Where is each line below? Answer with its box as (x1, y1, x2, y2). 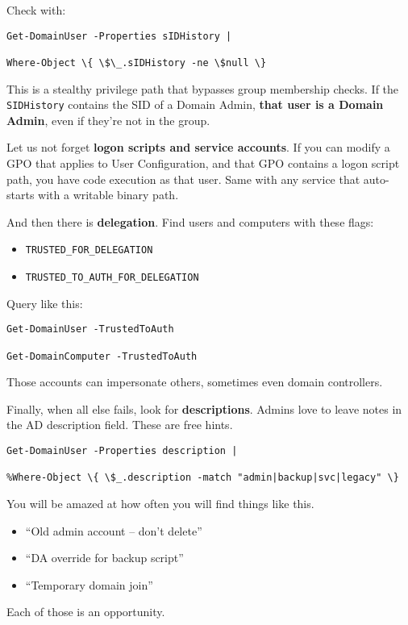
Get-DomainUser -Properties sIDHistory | (6, 30, 232, 42)
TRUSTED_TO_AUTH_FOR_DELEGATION (25, 272, 199, 284)
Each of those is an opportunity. (6, 603, 165, 620)
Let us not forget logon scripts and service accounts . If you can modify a (6, 139, 390, 156)
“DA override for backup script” (25, 549, 184, 566)
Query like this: (6, 294, 83, 311)
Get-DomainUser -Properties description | (6, 445, 238, 457)
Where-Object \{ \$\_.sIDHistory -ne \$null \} (6, 56, 267, 69)
